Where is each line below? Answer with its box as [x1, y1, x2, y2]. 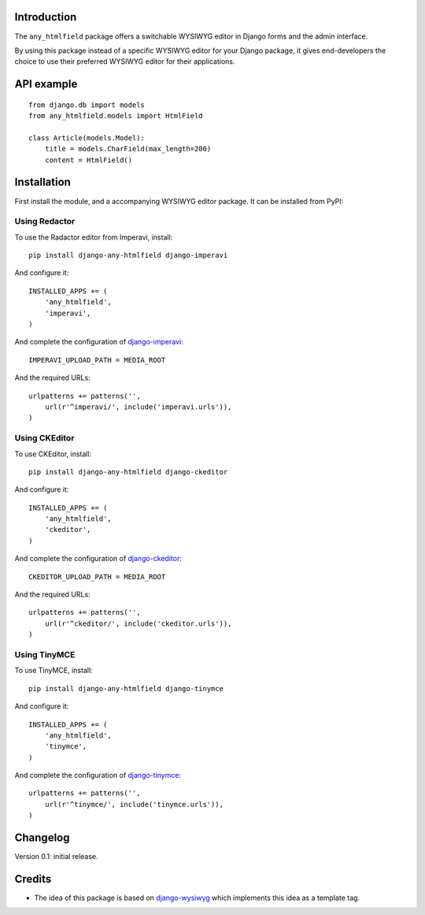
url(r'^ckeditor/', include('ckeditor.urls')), [44, 619, 232, 628]
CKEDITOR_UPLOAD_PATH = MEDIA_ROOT [28, 572, 166, 581]
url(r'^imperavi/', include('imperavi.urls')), [44, 403, 232, 411]
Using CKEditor [14, 433, 75, 444]
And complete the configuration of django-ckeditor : [14, 554, 183, 564]
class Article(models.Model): [28, 133, 146, 142]
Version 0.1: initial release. [14, 852, 98, 861]
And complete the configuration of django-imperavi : [14, 337, 184, 347]
